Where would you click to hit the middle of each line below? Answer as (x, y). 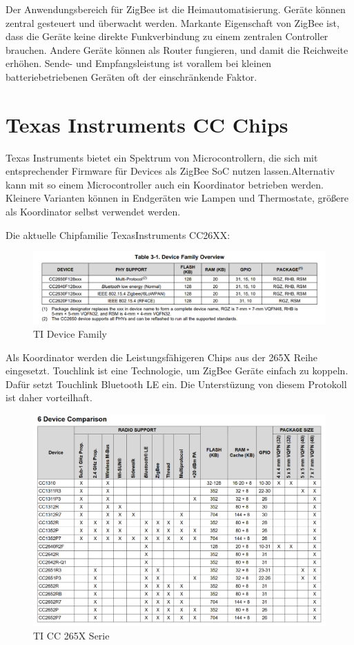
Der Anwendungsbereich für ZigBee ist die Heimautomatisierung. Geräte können (176, 9)
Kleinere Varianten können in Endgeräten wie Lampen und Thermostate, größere (177, 198)
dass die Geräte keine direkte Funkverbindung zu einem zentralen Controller (167, 36)
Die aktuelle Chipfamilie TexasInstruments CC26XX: (118, 234)
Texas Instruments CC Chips (147, 124)
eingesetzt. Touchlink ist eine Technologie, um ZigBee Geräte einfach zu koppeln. (177, 370)
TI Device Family (70, 334)
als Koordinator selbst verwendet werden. (93, 212)
